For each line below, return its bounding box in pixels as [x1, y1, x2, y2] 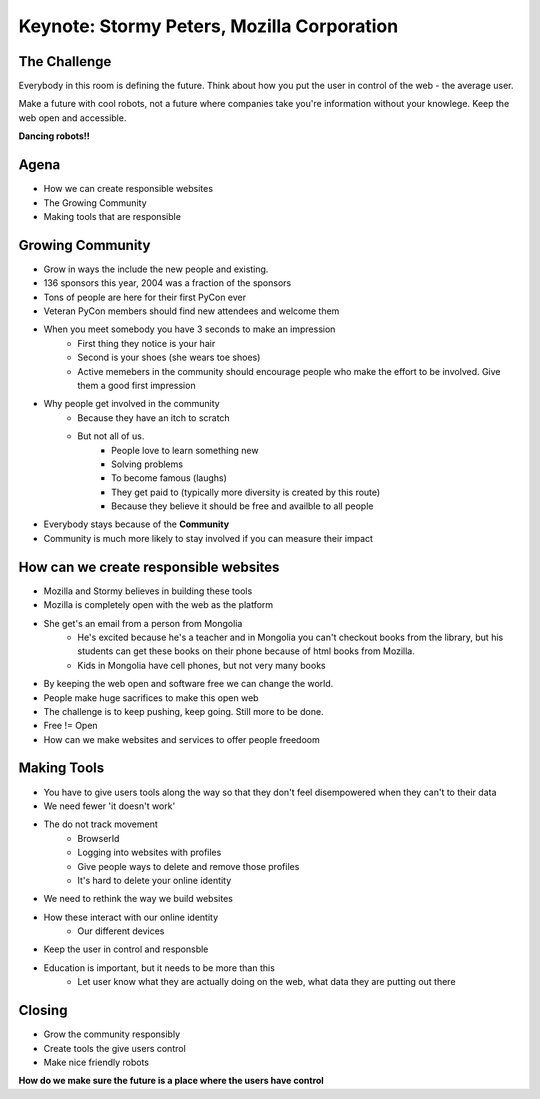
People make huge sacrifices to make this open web [43, 691, 259, 704]
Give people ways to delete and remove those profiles [77, 860, 300, 872]
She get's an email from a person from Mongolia [43, 617, 243, 629]
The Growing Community [43, 196, 147, 209]
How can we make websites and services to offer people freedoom [43, 733, 320, 745]
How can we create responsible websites [18, 558, 280, 575]
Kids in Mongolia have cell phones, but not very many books [77, 659, 326, 671]
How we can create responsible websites [43, 183, 214, 195]
